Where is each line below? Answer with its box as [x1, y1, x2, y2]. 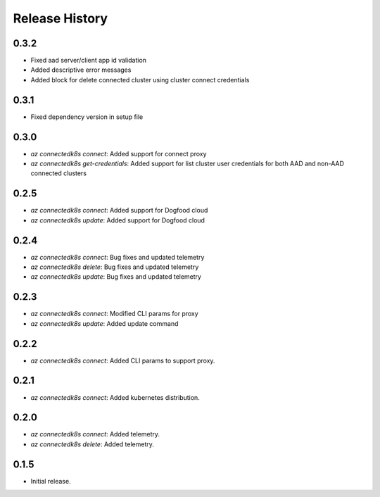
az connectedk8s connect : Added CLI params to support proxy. [30, 356, 215, 365]
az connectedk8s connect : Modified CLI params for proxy [30, 310, 198, 318]
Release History [13, 11, 108, 26]
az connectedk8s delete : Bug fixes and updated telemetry [30, 263, 199, 271]
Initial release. [30, 477, 71, 485]
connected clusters [30, 169, 87, 177]
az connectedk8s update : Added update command [30, 319, 179, 327]
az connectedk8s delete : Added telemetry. [30, 440, 155, 448]
